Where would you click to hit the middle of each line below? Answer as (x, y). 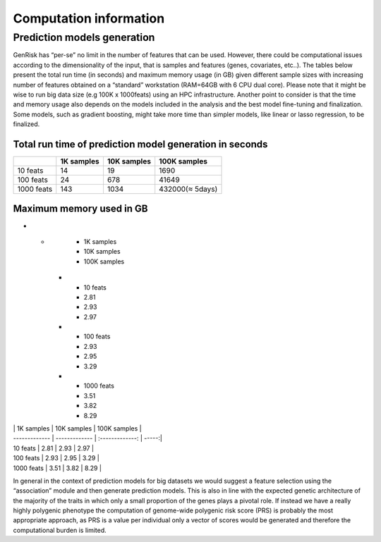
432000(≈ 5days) (188, 189)
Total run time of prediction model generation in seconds (140, 144)
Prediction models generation (84, 37)
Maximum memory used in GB (80, 209)
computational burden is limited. (60, 530)
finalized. (26, 124)
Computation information (89, 18)
